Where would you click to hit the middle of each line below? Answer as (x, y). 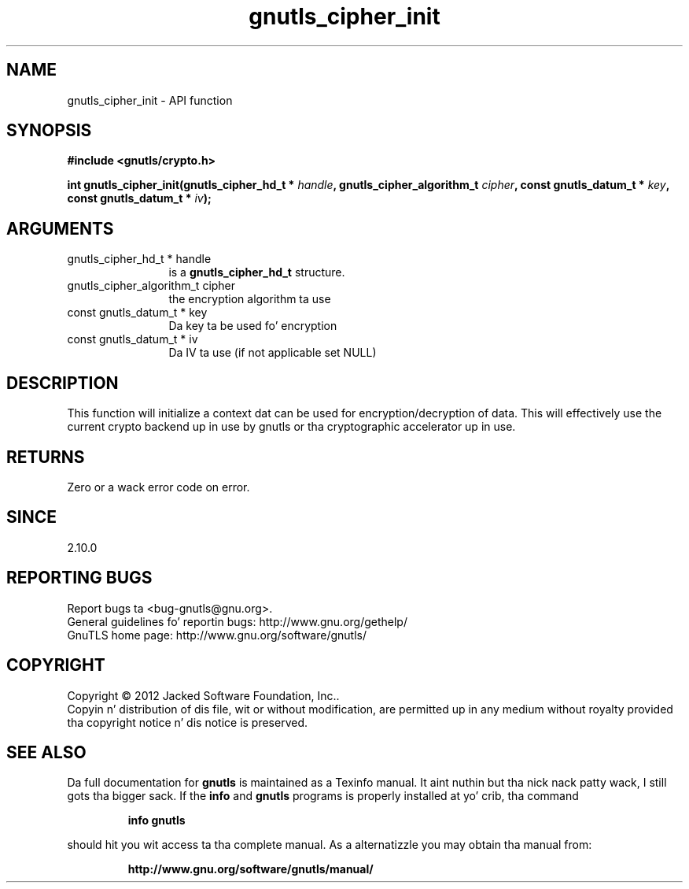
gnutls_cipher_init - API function (150, 100)
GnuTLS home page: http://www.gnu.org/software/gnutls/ (217, 635)
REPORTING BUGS (79, 578)
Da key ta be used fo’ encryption (253, 326)
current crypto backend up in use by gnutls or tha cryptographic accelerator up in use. (291, 427)
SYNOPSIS (49, 131)
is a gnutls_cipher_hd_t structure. (257, 272)
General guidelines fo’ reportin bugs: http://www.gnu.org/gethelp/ (237, 621)
